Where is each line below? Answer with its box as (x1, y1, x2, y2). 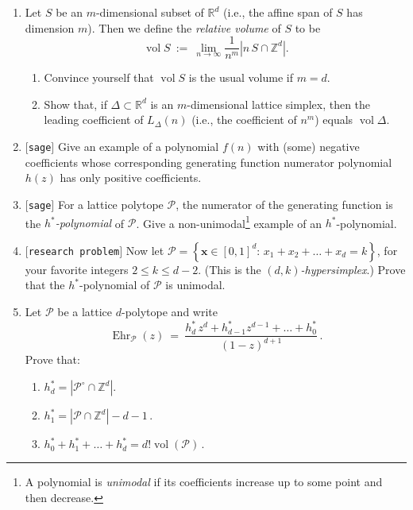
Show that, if (44, 95, 107, 112)
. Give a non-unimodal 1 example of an (136, 212, 322, 231)
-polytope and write (122, 303, 218, 319)
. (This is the (198, 261, 261, 277)
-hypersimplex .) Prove (300, 261, 406, 277)
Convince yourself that (44, 69, 154, 86)
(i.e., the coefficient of (191, 111, 297, 128)
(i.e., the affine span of (223, 4, 333, 20)
